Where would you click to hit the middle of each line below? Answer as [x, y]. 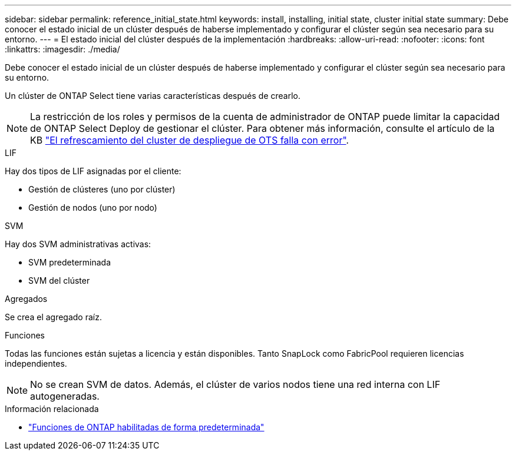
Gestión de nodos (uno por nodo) [93, 207]
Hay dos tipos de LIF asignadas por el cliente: [93, 171]
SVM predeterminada [70, 262]
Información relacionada [52, 409]
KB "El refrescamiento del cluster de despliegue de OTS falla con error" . [190, 140]
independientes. [36, 363]
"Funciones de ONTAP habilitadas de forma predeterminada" [146, 427]
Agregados [26, 299]
